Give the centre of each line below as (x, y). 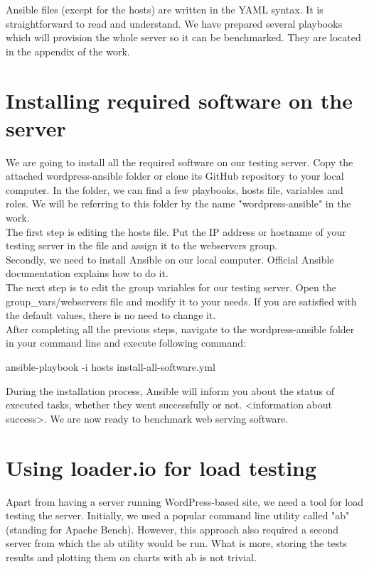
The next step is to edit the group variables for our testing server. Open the (171, 287)
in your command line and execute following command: (126, 343)
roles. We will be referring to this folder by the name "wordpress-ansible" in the (178, 204)
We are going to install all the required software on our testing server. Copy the (180, 162)
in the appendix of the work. (68, 51)
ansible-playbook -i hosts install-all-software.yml (111, 367)
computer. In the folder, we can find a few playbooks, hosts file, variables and (175, 189)
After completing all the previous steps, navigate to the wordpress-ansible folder (180, 329)
